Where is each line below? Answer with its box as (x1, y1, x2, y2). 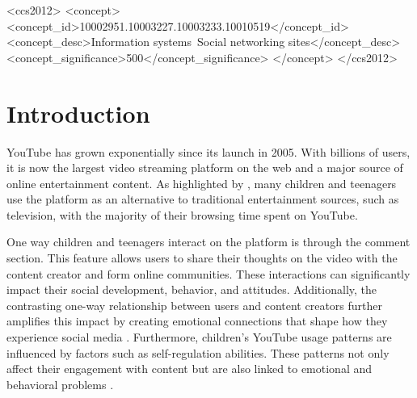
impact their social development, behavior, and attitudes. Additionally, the (6, 281, 377, 298)
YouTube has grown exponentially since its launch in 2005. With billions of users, (6, 143, 411, 160)
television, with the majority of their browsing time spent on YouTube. (6, 206, 358, 223)
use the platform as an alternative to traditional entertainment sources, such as (6, 191, 399, 207)
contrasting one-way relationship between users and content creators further (6, 296, 382, 313)
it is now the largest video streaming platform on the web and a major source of (6, 159, 403, 176)
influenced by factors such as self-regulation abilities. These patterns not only (6, 344, 390, 361)
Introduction (6, 96, 150, 129)
